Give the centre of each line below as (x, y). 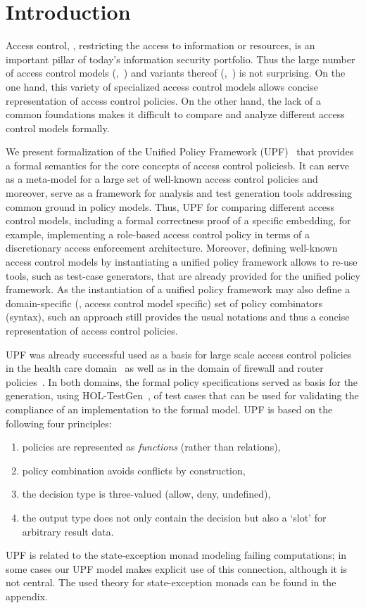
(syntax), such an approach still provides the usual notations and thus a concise (178, 317)
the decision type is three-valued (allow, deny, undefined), (146, 494)
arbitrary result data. (68, 531)
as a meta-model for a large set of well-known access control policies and (162, 179)
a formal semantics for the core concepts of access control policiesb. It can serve (177, 165)
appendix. (27, 596)
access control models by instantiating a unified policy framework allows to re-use (182, 262)
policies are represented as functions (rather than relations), (151, 447)
